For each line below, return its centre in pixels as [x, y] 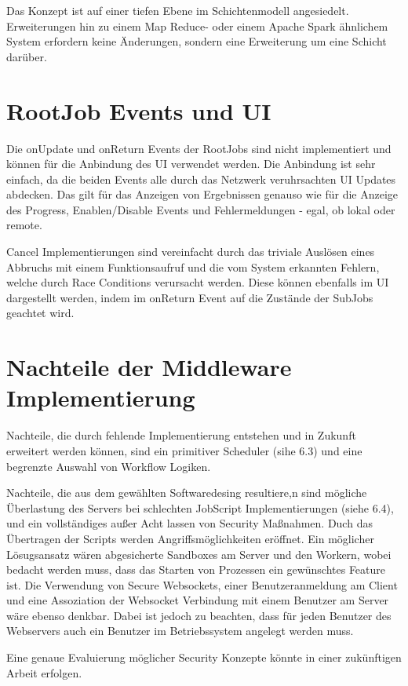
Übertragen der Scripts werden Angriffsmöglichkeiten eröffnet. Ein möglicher [190, 538]
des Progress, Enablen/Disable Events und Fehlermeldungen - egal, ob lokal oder [201, 209]
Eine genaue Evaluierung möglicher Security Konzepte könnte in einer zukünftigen [204, 657]
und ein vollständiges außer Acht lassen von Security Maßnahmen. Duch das [189, 523]
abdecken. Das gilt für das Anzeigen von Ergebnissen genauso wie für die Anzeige [202, 194]
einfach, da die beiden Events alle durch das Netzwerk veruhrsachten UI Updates [201, 179]
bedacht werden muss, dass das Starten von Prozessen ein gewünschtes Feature [196, 569]
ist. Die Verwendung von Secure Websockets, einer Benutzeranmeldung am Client [202, 584]
